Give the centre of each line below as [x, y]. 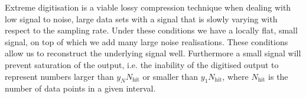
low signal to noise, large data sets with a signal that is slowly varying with [141, 18]
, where [235, 76]
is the [278, 76]
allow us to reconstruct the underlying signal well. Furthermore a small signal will [153, 53]
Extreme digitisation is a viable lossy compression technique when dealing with [148, 7]
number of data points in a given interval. [80, 88]
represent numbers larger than [59, 76]
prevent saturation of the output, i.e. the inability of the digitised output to [142, 64]
